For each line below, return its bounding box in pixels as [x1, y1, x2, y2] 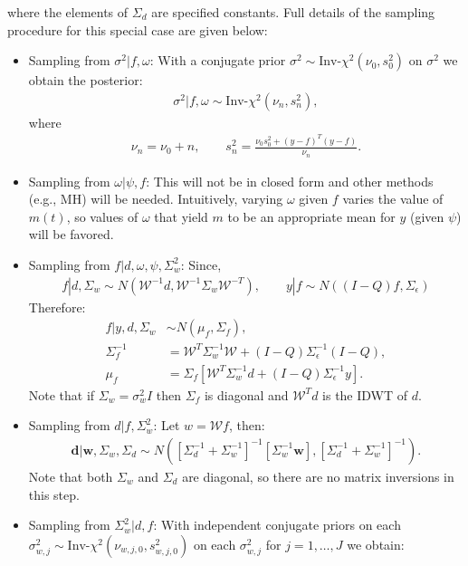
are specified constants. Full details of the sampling [151, 3, 435, 21]
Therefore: [28, 297, 86, 316]
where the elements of [7, 3, 129, 21]
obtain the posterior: [28, 71, 143, 90]
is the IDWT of [322, 385, 408, 404]
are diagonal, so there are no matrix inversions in [182, 466, 454, 485]
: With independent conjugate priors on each [153, 515, 401, 534]
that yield [154, 206, 208, 225]
